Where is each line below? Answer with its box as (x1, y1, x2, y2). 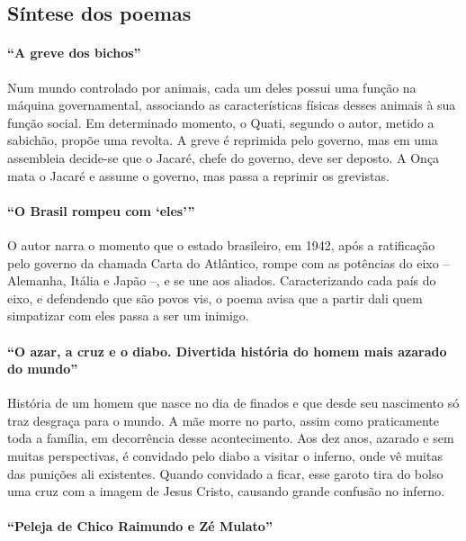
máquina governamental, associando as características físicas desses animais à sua (7, 95, 456, 114)
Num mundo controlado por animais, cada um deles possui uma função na (7, 77, 417, 96)
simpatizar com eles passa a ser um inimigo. (7, 306, 249, 325)
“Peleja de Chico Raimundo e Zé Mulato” (7, 517, 273, 536)
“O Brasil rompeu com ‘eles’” (7, 201, 195, 220)
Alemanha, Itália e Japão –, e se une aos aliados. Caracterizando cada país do (7, 271, 436, 290)
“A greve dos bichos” (7, 43, 141, 62)
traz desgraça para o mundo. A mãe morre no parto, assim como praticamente (7, 410, 439, 429)
